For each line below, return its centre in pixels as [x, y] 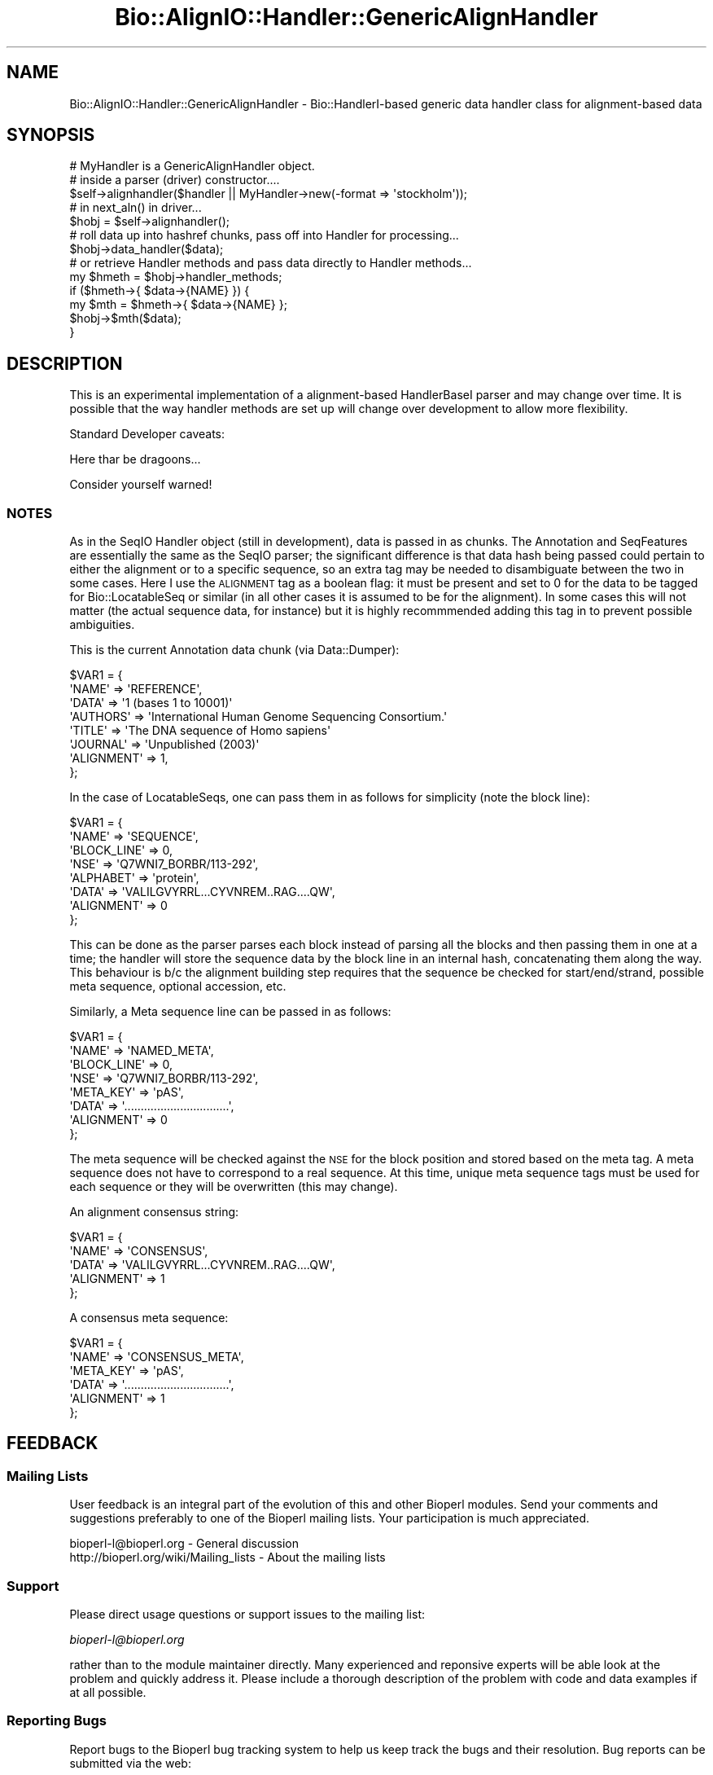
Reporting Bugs [57, 1721]
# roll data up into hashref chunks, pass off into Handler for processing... [264, 235]
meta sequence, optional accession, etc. [178, 986]
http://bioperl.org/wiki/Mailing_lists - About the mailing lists [227, 1558]
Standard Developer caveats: [147, 434]
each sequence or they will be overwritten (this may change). [234, 1187]
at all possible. [108, 1692]
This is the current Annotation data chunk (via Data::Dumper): [234, 650]
